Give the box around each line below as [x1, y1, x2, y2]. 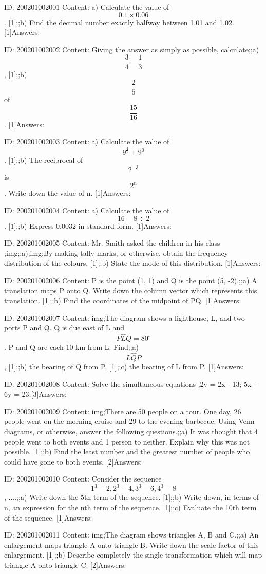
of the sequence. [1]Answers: [4, 512, 92, 523]
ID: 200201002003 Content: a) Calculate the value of [4, 136, 169, 147]
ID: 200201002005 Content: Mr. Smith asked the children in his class [4, 237, 220, 248]
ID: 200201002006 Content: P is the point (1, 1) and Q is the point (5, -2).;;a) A [4, 275, 257, 286]
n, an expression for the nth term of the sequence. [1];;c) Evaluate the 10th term [4, 502, 257, 513]
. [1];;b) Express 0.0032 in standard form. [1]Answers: [4, 220, 172, 231]
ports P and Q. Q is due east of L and [4, 322, 124, 333]
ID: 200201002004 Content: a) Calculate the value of [4, 205, 169, 216]
